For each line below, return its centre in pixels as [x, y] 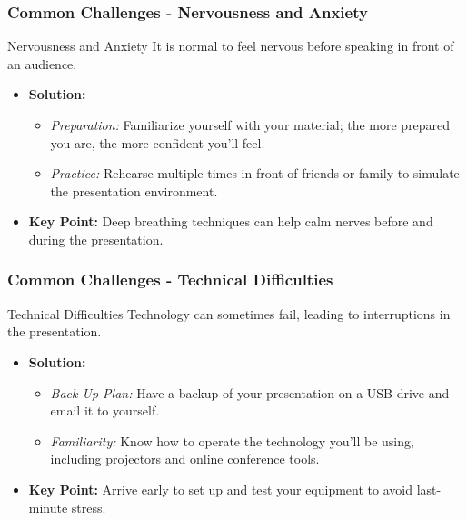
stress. [89, 507]
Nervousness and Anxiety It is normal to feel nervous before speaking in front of [231, 46]
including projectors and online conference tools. [185, 459]
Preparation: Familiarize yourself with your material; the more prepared [250, 125]
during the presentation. [96, 239]
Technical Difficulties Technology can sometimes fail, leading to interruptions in [229, 313]
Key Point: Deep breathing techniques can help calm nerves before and [231, 221]
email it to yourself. [105, 410]
